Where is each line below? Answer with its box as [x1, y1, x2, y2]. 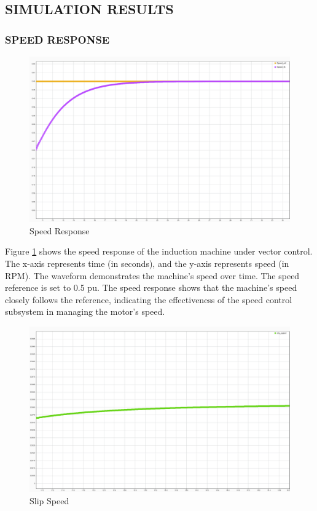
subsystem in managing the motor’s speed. [5, 305, 165, 318]
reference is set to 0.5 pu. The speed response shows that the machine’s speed [5, 281, 297, 294]
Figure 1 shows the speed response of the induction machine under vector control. [5, 245, 313, 258]
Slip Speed [29, 494, 69, 507]
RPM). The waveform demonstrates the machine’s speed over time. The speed [5, 269, 300, 282]
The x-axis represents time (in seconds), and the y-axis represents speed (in [5, 256, 289, 269]
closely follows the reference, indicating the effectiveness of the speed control [5, 293, 292, 306]
